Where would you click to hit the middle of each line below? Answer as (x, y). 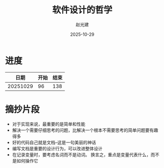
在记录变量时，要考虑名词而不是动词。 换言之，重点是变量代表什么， (81, 154)
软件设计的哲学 (82, 10)
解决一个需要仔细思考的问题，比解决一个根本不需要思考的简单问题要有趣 (85, 130)
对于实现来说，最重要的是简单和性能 (49, 124)
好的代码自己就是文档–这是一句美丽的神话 (54, 142)
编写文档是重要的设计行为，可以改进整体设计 (57, 148)
